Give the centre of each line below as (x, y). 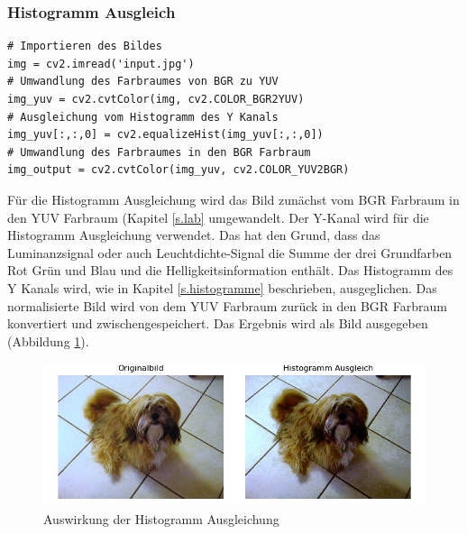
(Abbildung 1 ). (48, 341)
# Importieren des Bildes (85, 46)
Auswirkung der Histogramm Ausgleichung (161, 518)
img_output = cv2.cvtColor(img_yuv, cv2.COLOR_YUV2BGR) (179, 170)
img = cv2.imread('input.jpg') (101, 64)
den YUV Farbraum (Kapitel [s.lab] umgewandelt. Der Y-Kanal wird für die (218, 217)
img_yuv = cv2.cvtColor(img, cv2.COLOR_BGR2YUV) (156, 99)
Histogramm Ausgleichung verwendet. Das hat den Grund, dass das (194, 235)
